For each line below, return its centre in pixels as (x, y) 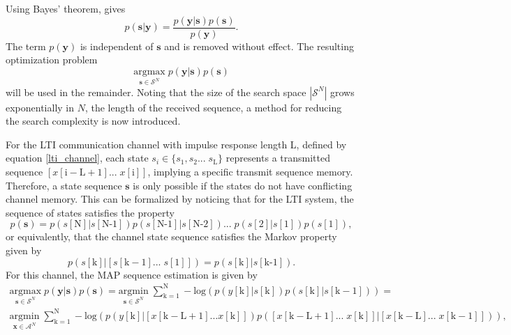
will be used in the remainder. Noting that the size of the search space (156, 92)
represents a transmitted (278, 158)
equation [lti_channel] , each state (77, 158)
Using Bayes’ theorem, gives (66, 8)
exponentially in (40, 107)
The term (26, 46)
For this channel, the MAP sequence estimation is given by (132, 274)
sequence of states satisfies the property (90, 212)
